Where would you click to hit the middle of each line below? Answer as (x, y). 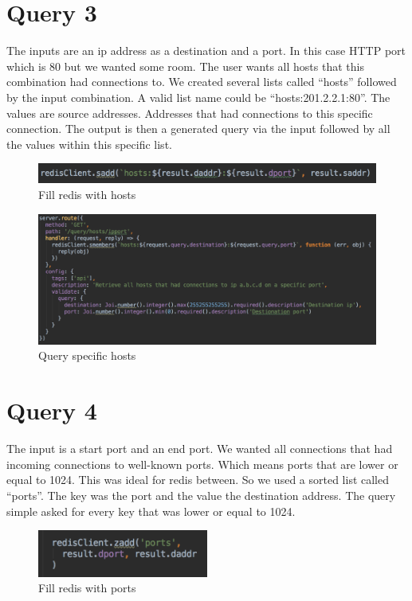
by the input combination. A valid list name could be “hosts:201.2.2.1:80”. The (198, 97)
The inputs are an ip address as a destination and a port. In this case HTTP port (206, 51)
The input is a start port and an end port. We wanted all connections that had (200, 449)
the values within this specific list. (89, 144)
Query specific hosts (87, 355)
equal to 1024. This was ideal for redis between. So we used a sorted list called (198, 480)
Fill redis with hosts (87, 194)
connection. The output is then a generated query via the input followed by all (198, 129)
